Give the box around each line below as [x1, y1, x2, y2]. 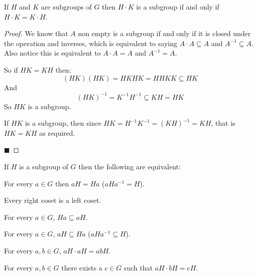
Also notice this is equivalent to [4, 48, 101, 58]
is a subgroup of [19, 161, 69, 172]
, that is [211, 118, 235, 128]
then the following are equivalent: [78, 161, 181, 172]
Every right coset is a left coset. [4, 195, 101, 205]
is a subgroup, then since [25, 118, 102, 128]
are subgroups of [41, 2, 92, 12]
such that [124, 262, 153, 272]
